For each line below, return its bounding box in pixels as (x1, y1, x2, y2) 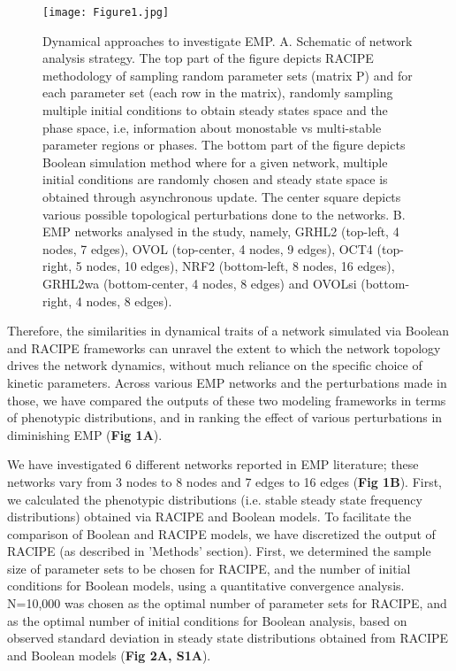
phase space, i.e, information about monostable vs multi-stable (42, 118, 382, 136)
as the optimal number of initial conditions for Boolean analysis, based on (7, 611, 407, 629)
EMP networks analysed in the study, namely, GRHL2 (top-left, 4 (42, 222, 399, 241)
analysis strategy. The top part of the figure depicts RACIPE (42, 49, 374, 67)
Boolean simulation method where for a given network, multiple (42, 152, 388, 171)
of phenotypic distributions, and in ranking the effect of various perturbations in (7, 408, 443, 427)
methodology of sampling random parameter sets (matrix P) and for (42, 66, 413, 84)
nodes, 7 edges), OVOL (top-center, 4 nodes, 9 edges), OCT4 (42, 239, 373, 258)
